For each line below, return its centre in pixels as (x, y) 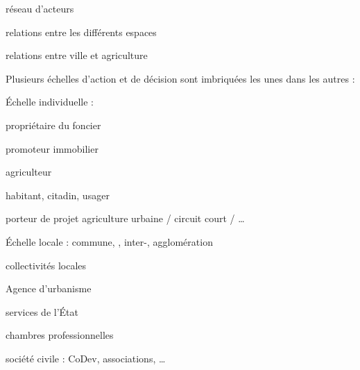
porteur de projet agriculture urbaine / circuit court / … (125, 218)
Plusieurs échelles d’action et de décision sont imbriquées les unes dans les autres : (180, 78)
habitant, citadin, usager (58, 195)
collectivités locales (46, 265)
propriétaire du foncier (53, 125)
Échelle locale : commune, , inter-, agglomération (109, 241)
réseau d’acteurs (40, 8)
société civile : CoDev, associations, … (86, 358)
